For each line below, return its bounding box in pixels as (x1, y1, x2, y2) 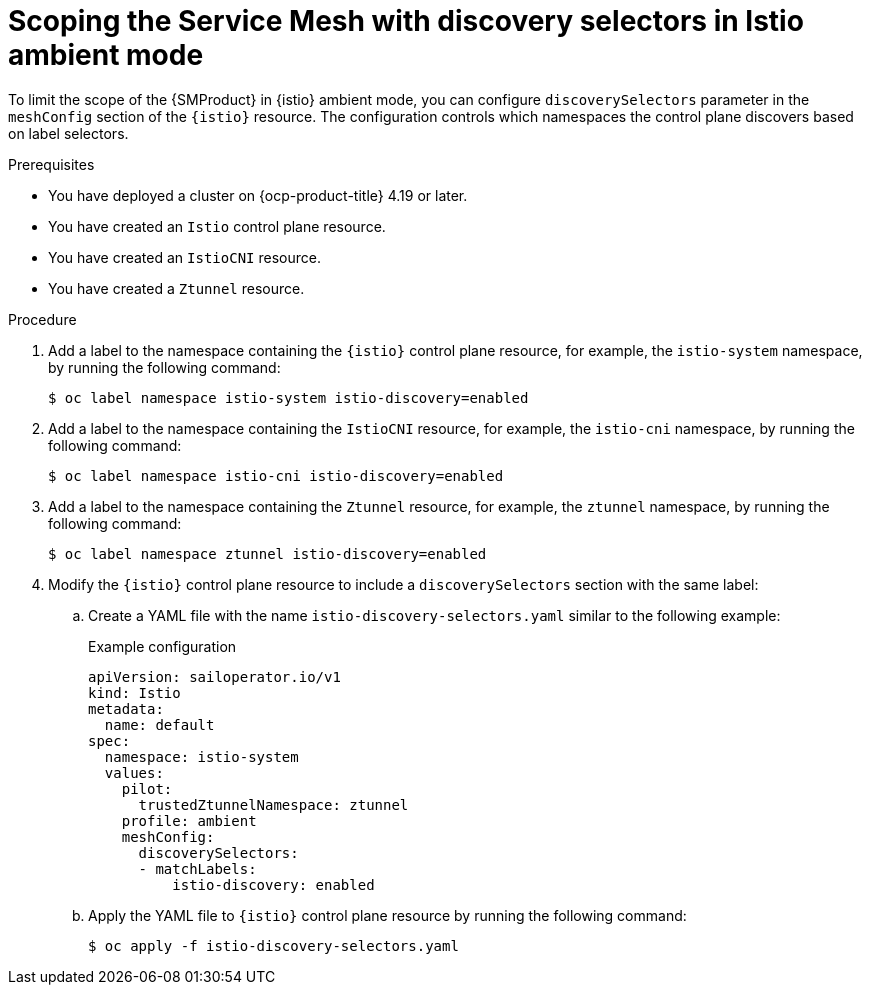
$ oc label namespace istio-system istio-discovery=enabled (48, 389, 529, 406)
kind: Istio (88, 684, 181, 701)
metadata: (88, 700, 164, 717)
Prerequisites (8, 155, 95, 173)
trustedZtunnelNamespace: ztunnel (138, 796, 409, 813)
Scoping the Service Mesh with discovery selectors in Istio (8, 4, 804, 38)
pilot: (121, 780, 173, 797)
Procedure (8, 310, 77, 328)
